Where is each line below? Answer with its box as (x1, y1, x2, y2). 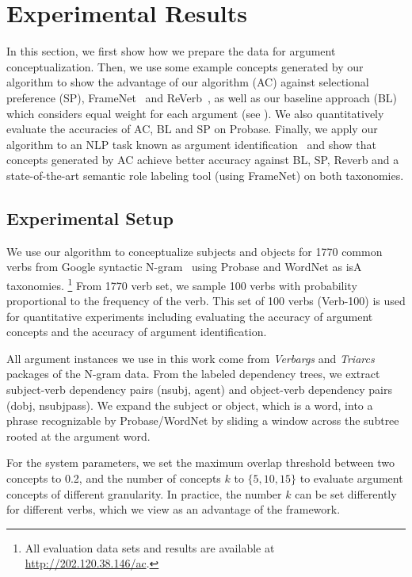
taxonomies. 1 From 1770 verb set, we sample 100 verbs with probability (6, 274, 357, 293)
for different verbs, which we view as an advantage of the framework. (6, 501, 341, 518)
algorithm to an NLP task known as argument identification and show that (6, 136, 377, 152)
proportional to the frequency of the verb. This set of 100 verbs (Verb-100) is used (6, 292, 406, 309)
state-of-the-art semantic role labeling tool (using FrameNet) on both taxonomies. (6, 166, 404, 183)
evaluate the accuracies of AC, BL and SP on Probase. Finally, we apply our (6, 120, 378, 137)
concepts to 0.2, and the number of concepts (6, 470, 221, 487)
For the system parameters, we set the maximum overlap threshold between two (6, 454, 395, 471)
